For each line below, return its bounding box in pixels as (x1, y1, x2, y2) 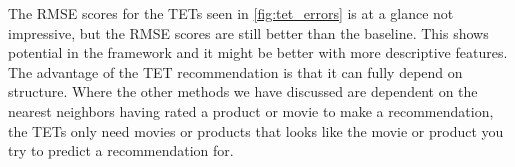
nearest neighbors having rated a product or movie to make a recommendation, (8, 100, 494, 121)
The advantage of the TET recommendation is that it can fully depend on (8, 61, 463, 82)
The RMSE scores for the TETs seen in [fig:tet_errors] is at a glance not (8, 3, 454, 23)
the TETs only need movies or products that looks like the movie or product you (8, 120, 504, 141)
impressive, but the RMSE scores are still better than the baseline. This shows (8, 22, 489, 43)
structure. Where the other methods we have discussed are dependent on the (8, 81, 478, 102)
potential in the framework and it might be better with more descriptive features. (8, 42, 508, 63)
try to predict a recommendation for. (8, 140, 234, 161)
